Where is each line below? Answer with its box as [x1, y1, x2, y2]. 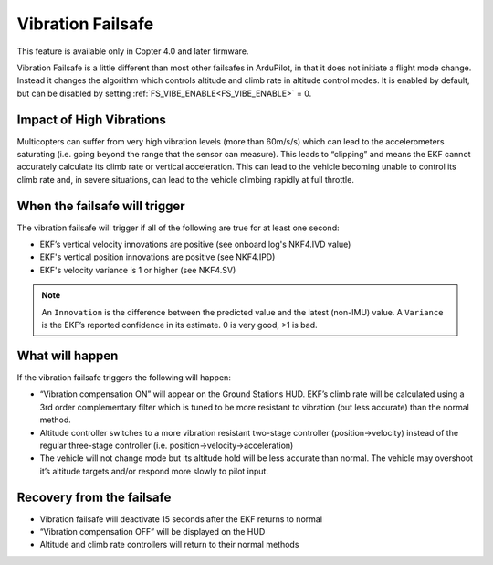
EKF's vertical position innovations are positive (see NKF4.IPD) [39, 251, 276, 262]
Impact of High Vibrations [16, 112, 166, 127]
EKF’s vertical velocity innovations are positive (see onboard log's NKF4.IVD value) [39, 239, 351, 251]
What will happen [16, 347, 119, 363]
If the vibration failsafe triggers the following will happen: [16, 371, 232, 383]
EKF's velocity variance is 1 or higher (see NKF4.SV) [39, 264, 236, 275]
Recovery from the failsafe [16, 489, 172, 505]
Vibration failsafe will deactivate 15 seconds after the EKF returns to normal [39, 513, 323, 525]
